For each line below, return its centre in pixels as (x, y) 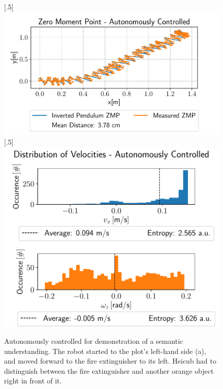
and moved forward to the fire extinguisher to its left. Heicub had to (110, 361)
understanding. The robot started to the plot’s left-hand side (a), (105, 351)
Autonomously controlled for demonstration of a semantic (94, 341)
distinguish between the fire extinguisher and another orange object (109, 370)
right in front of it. (33, 381)
